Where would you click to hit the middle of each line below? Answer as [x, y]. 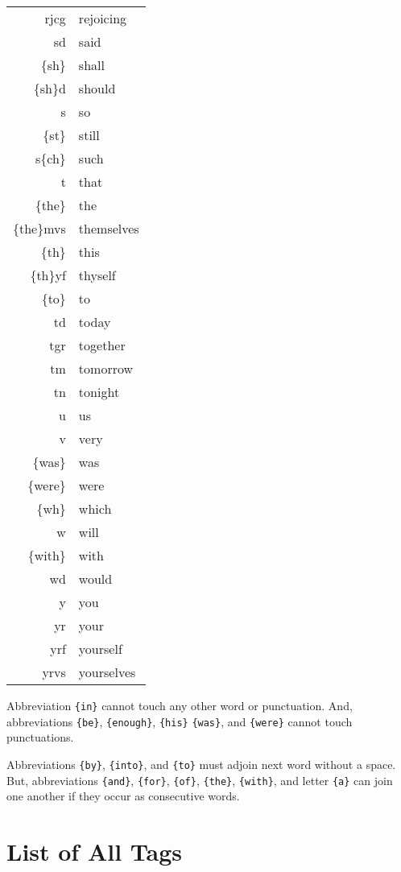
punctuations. [40, 737]
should [97, 88]
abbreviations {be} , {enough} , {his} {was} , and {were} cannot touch [180, 721]
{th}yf [48, 275]
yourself [100, 649]
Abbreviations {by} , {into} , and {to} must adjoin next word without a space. [201, 764]
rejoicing [103, 18]
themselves [109, 228]
